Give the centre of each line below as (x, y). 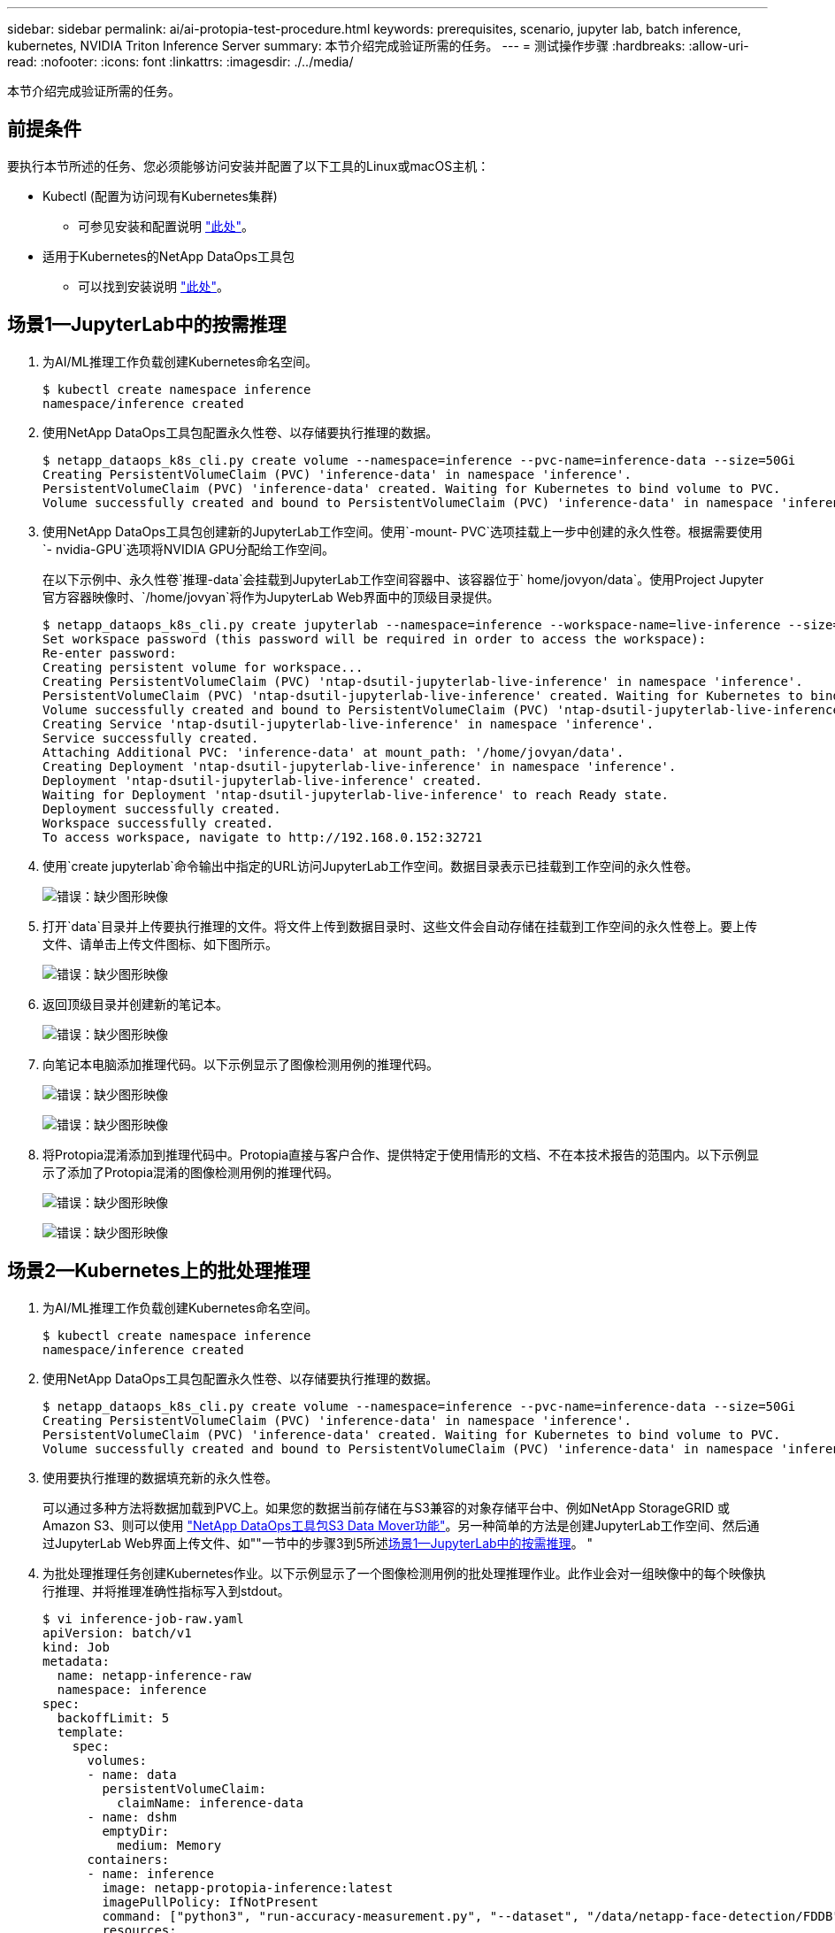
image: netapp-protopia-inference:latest (248, 1887)
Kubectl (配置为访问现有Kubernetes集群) (160, 196)
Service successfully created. (151, 738)
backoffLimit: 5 (113, 1717)
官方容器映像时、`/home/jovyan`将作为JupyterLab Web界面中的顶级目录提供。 (271, 597)
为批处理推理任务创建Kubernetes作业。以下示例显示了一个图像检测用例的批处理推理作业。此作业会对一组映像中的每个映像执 (404, 1573)
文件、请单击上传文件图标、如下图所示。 (160, 943)
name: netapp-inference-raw (154, 1675)
